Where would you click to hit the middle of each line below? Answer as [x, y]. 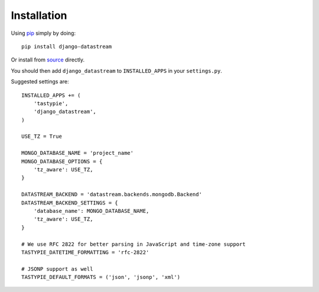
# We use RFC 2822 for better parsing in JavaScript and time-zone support [134, 244]
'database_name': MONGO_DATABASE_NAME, [91, 211]
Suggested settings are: [40, 82]
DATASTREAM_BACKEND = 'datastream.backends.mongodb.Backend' [112, 194]
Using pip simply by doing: [43, 33]
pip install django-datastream [67, 46]
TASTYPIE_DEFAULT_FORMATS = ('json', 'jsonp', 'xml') [101, 277]
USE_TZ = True [42, 137]
